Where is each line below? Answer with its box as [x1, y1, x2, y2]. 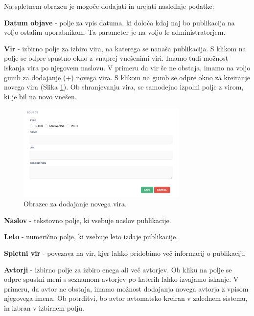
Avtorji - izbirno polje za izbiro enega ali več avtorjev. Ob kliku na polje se [4, 264, 232, 274]
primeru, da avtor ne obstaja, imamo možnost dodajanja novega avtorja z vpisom [4, 283, 249, 293]
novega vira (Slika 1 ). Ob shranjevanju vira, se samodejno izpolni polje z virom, [4, 82, 244, 92]
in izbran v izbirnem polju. [4, 303, 84, 313]
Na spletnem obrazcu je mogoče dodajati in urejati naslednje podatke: [4, 1, 214, 11]
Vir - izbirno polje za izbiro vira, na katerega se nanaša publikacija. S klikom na [4, 43, 246, 53]
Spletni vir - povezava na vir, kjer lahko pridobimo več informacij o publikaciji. [4, 248, 246, 258]
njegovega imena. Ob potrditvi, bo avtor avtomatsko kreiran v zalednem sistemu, [4, 293, 248, 303]
